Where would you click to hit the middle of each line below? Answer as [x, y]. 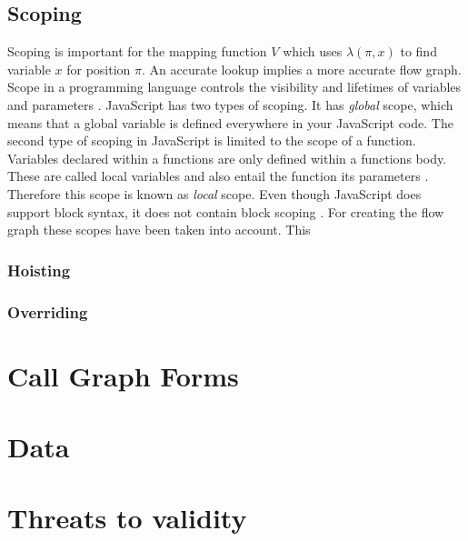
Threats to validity [127, 518]
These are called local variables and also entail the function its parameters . [218, 176]
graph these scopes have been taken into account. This [159, 230]
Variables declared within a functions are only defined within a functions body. [227, 158]
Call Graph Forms [123, 375]
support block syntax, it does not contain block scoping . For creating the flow [226, 211]
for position [99, 69]
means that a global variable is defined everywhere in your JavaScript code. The [230, 122]
